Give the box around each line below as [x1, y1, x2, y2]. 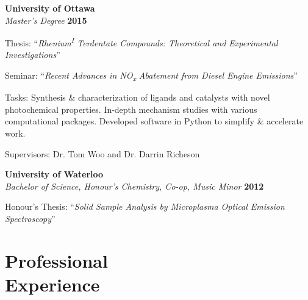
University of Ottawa [5, 2, 95, 14]
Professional [5, 248, 108, 273]
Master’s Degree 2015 [5, 13, 87, 26]
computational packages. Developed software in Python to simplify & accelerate [5, 115, 304, 127]
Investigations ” [5, 48, 60, 61]
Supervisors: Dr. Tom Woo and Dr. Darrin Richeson [5, 147, 200, 160]
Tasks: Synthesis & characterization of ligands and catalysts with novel [5, 91, 270, 104]
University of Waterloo [5, 168, 104, 180]
